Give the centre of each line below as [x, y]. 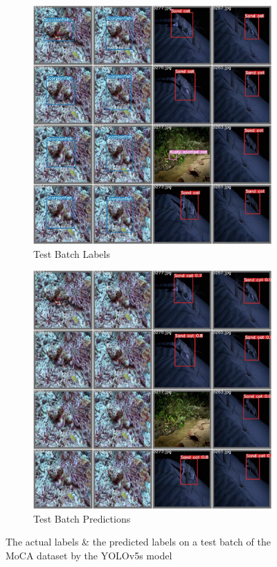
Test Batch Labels [72, 253]
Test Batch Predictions [82, 518]
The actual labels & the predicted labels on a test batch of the [138, 542]
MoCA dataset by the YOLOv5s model [89, 555]
